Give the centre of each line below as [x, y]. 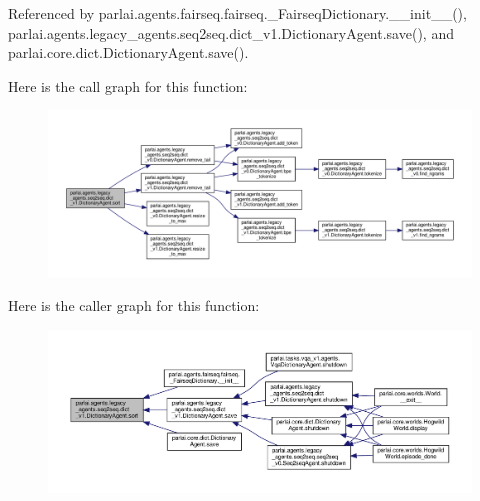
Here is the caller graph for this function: [134, 305]
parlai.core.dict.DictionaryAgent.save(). [128, 52]
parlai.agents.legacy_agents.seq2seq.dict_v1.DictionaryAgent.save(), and [231, 32]
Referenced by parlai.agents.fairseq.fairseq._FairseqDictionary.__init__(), [237, 13]
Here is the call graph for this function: [128, 85]
